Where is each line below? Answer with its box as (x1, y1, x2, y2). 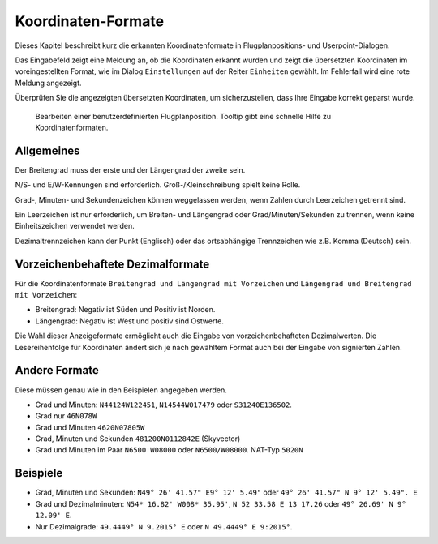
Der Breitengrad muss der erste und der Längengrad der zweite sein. (15, 165, 246, 174)
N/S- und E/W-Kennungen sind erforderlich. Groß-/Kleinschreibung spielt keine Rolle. (15, 180, 301, 190)
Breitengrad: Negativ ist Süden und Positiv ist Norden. (35, 305, 216, 315)
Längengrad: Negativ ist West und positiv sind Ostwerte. (35, 316, 225, 326)
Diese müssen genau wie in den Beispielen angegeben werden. (15, 385, 227, 395)
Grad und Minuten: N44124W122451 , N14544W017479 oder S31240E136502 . (35, 400, 292, 409)
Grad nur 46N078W (35, 411, 97, 421)
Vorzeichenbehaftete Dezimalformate (15, 257, 210, 271)
